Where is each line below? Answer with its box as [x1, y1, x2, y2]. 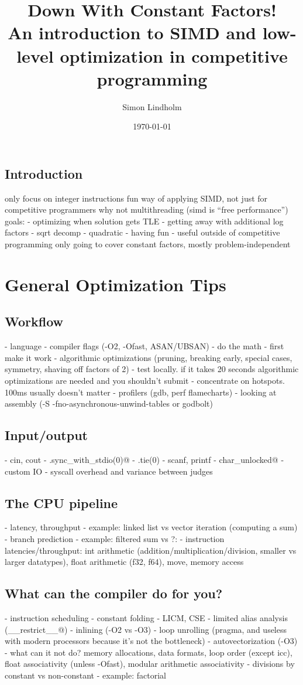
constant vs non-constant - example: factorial [5, 669, 166, 681]
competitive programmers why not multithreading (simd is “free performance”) [5, 203, 288, 216]
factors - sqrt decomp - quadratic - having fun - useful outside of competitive [5, 226, 280, 238]
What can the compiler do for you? [5, 584, 223, 602]
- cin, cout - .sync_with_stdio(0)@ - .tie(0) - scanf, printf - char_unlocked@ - [5, 454, 284, 465]
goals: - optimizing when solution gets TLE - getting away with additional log [5, 214, 284, 227]
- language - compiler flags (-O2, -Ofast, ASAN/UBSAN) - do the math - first [5, 340, 284, 352]
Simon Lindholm [122, 100, 182, 113]
